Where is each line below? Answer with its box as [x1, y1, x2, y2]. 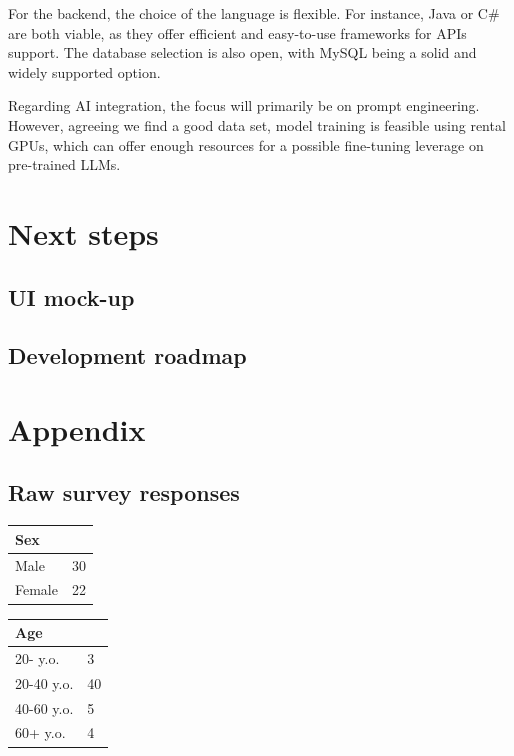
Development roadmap [8, 340, 247, 371]
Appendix [8, 408, 146, 449]
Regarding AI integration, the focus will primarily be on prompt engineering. [8, 95, 480, 116]
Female [15, 579, 58, 600]
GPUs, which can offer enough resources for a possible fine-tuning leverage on [8, 134, 484, 155]
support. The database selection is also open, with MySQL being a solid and [8, 42, 477, 63]
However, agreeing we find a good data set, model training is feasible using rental [8, 114, 506, 135]
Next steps [8, 212, 159, 253]
